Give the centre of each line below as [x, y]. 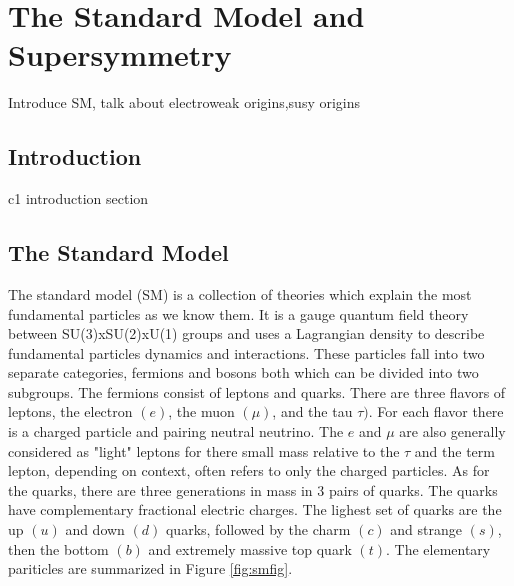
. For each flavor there [436, 411]
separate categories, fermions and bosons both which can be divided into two [243, 372]
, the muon [201, 411]
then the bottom [58, 548]
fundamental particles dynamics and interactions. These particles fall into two [246, 352]
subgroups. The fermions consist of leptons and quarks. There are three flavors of [257, 391]
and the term [454, 450]
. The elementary [438, 548]
